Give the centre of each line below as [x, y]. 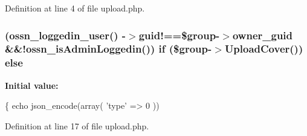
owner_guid [263, 35]
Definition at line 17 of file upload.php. [77, 125]
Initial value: [32, 85]
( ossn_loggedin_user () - [66, 35]
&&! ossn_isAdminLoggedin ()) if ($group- [108, 49]
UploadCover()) [264, 49]
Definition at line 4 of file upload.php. [75, 8]
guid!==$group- [179, 35]
